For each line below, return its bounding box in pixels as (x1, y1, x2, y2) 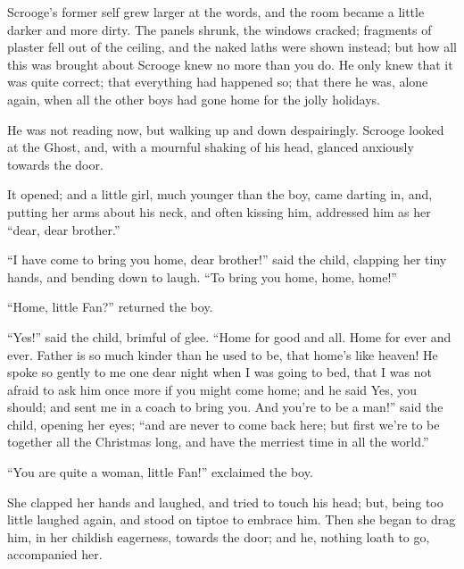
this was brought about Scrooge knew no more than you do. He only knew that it (7, 54, 453, 73)
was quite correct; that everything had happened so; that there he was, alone (7, 72, 428, 91)
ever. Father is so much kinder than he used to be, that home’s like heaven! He (7, 345, 438, 364)
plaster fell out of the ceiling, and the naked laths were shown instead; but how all (7, 38, 457, 56)
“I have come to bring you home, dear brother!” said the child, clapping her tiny (7, 250, 447, 269)
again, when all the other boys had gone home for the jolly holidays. (7, 89, 380, 108)
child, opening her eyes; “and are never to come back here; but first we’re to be (7, 414, 440, 433)
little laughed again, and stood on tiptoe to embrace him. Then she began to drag (7, 510, 456, 529)
